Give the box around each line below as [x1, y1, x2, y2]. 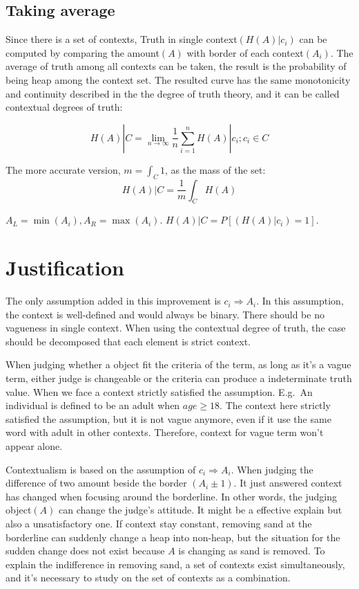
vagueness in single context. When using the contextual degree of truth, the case [6, 320, 346, 335]
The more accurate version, [6, 162, 121, 176]
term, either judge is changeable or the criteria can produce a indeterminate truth [6, 371, 352, 386]
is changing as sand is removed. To [178, 543, 325, 558]
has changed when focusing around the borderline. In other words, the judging [6, 489, 337, 503]
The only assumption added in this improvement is [6, 293, 221, 308]
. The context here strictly [220, 398, 331, 413]
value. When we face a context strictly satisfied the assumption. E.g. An [6, 384, 313, 399]
